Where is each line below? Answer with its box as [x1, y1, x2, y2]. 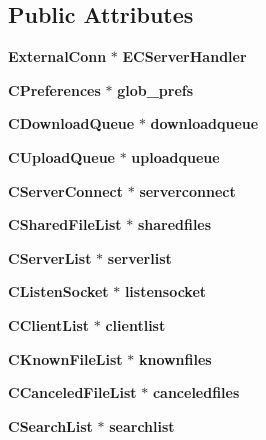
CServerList [8, 247, 92, 268]
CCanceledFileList [8, 382, 137, 403]
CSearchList [8, 415, 93, 436]
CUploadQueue [8, 146, 116, 167]
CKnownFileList [8, 348, 123, 369]
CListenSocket [8, 281, 109, 302]
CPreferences [8, 79, 101, 100]
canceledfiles [152, 382, 240, 403]
